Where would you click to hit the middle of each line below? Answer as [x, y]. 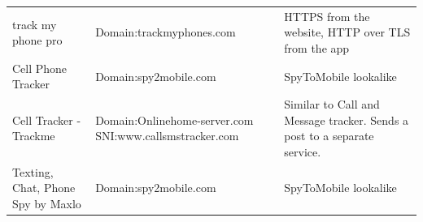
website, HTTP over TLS [347, 32]
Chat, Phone [44, 188]
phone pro [37, 40]
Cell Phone [40, 68]
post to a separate [329, 136]
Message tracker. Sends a [347, 120]
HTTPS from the [327, 16]
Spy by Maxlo [47, 204]
